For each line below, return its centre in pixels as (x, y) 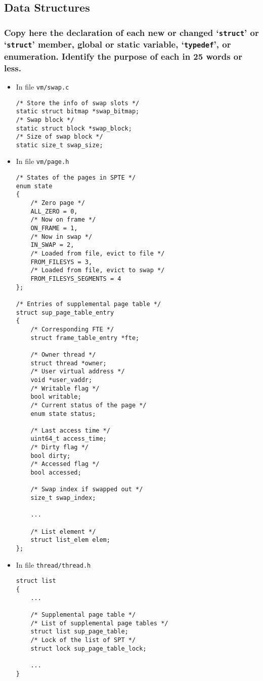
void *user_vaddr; (61, 380)
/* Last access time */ (70, 430)
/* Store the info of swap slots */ (78, 103)
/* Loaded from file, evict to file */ (98, 254)
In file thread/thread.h (53, 564)
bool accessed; (56, 473)
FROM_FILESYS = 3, (61, 262)
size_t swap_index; (63, 498)
